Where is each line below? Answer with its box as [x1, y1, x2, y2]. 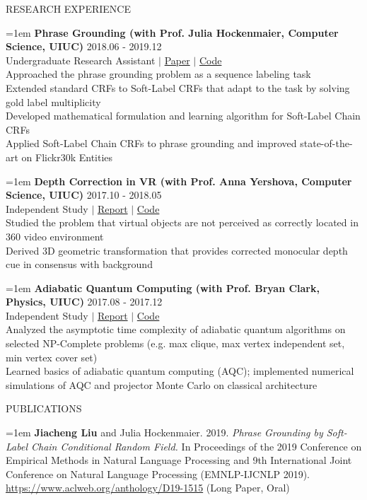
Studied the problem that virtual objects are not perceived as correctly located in [6, 215, 359, 230]
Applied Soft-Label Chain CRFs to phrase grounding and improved [6, 136, 297, 151]
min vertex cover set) [6, 349, 98, 364]
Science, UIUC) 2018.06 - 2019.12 [6, 39, 162, 54]
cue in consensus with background [6, 257, 153, 272]
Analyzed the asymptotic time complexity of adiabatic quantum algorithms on [6, 322, 346, 337]
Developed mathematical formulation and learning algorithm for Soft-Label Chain [6, 108, 361, 123]
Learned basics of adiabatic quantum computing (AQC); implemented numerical [6, 364, 354, 378]
